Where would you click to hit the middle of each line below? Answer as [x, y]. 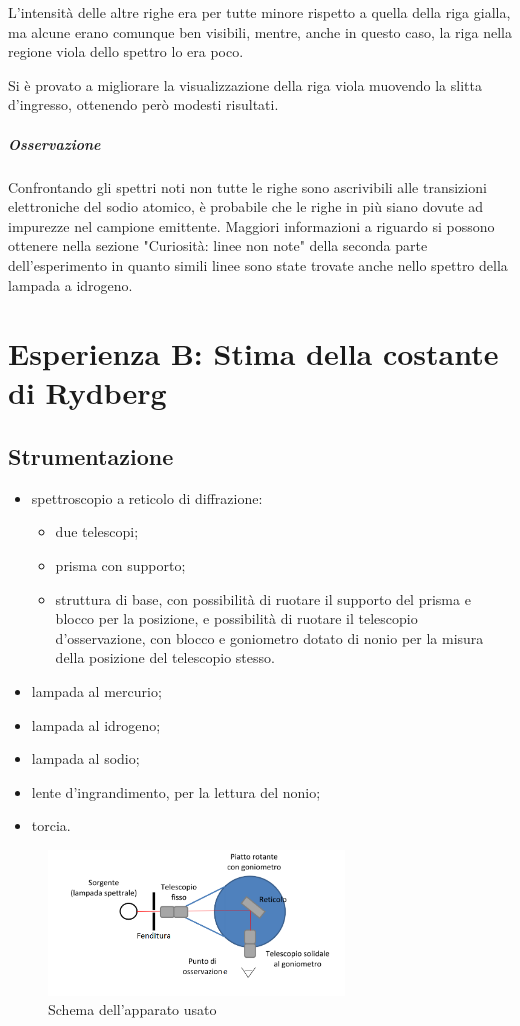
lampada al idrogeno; [96, 724]
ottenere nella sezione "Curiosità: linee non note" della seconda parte [218, 245]
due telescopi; [97, 531]
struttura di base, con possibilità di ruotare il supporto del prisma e [263, 598]
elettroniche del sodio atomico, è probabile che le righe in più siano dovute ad [246, 206]
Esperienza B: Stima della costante [253, 353]
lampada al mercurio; [96, 691]
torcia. [51, 825]
